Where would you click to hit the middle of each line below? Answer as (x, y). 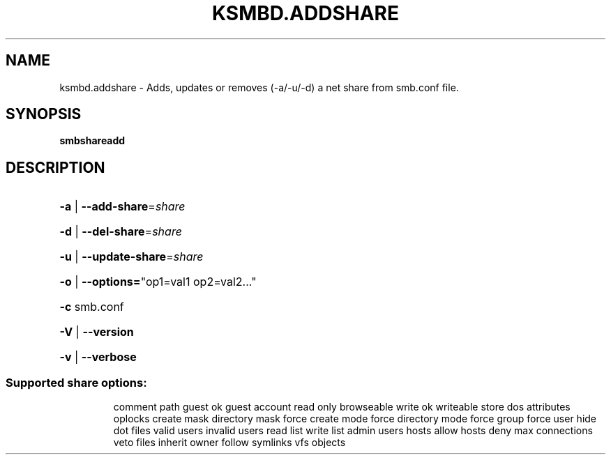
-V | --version (97, 332)
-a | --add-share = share (122, 207)
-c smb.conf (92, 307)
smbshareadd (92, 141)
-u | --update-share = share (131, 257)
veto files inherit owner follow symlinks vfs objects (229, 443)
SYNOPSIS (44, 114)
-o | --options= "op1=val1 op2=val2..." (158, 282)
